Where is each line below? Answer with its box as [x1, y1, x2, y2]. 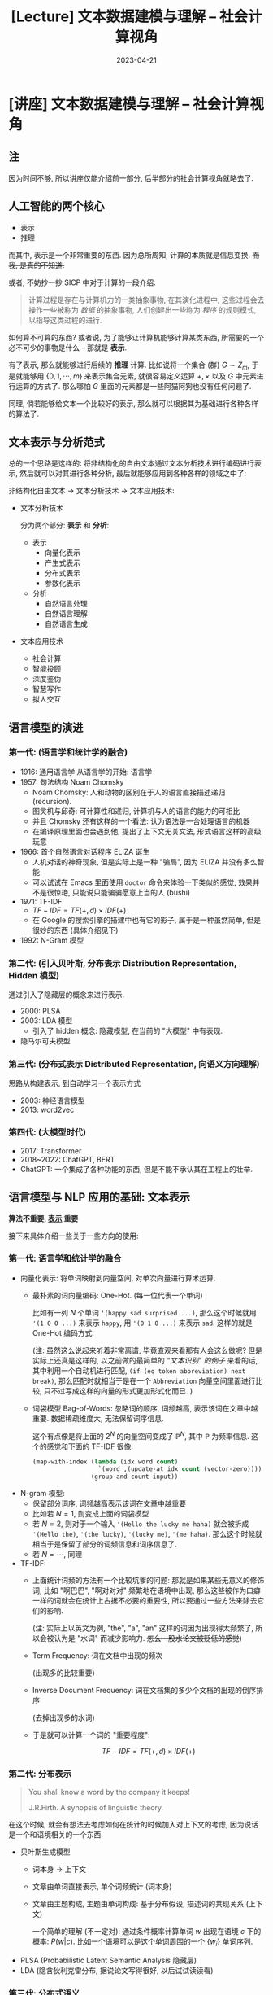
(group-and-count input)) [90, 1472, 179, 1481]
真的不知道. [26, 260, 65, 269]
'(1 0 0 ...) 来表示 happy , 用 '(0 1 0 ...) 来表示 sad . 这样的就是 [32, 1318, 253, 1328]
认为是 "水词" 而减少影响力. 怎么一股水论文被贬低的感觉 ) [54, 1634, 242, 1643]
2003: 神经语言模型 [19, 1096, 85, 1105]
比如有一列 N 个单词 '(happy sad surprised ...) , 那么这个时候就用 [32, 1307, 258, 1317]
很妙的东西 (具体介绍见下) [32, 925, 119, 934]
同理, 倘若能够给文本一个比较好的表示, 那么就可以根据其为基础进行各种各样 [8, 399, 258, 409]
